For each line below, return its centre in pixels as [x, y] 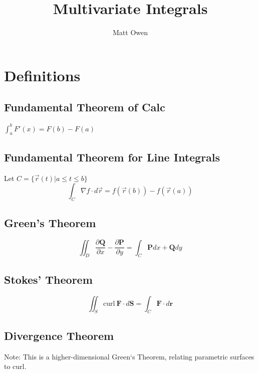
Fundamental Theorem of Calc [85, 107]
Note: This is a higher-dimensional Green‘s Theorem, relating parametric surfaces [129, 356]
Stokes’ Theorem [48, 279]
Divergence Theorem [59, 335]
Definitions [42, 75]
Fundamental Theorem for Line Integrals [112, 157]
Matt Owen [130, 32]
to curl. [15, 366]
